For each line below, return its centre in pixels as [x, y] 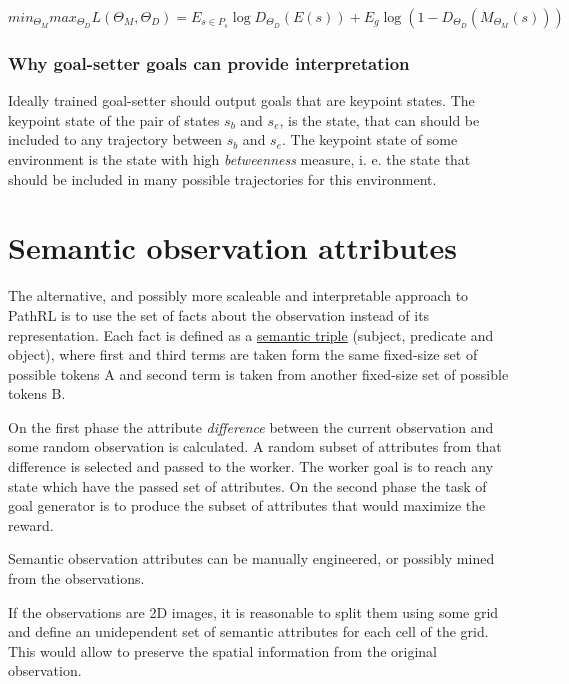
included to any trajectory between [115, 139]
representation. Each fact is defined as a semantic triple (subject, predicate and [251, 334]
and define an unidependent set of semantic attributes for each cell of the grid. [248, 631]
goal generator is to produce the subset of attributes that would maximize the [247, 505]
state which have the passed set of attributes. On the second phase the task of [247, 485]
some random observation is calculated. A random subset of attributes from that [255, 446]
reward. [31, 524]
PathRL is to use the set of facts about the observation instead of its [219, 314]
